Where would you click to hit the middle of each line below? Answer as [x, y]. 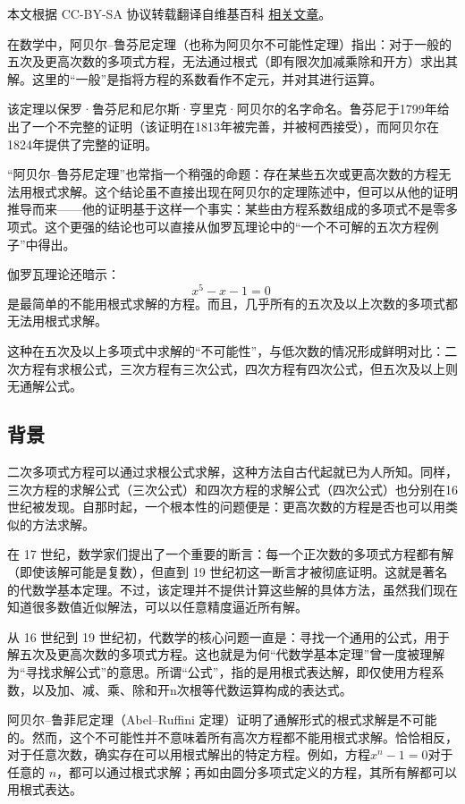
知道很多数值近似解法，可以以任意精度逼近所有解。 [157, 607]
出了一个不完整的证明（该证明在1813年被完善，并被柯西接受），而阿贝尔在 [223, 126]
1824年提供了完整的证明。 [82, 144]
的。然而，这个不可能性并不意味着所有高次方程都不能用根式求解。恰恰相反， [232, 736]
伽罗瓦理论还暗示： [63, 274]
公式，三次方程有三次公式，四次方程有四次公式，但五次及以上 [263, 368]
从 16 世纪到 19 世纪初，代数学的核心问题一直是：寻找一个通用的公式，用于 [228, 636]
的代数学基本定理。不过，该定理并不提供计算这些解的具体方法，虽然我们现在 [232, 589]
